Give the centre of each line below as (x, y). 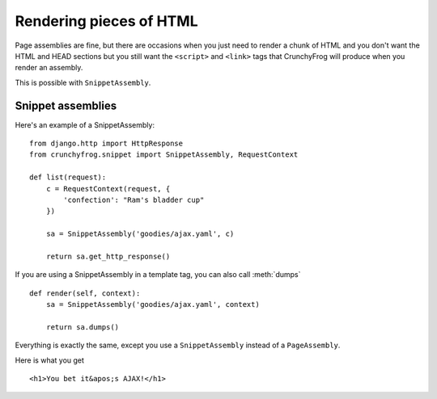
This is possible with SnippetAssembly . (83, 82)
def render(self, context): (85, 293)
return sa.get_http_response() (108, 256)
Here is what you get (50, 360)
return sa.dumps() (83, 327)
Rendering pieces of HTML (106, 21)
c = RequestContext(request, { (108, 189)
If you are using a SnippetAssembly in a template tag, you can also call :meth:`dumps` (158, 275)
